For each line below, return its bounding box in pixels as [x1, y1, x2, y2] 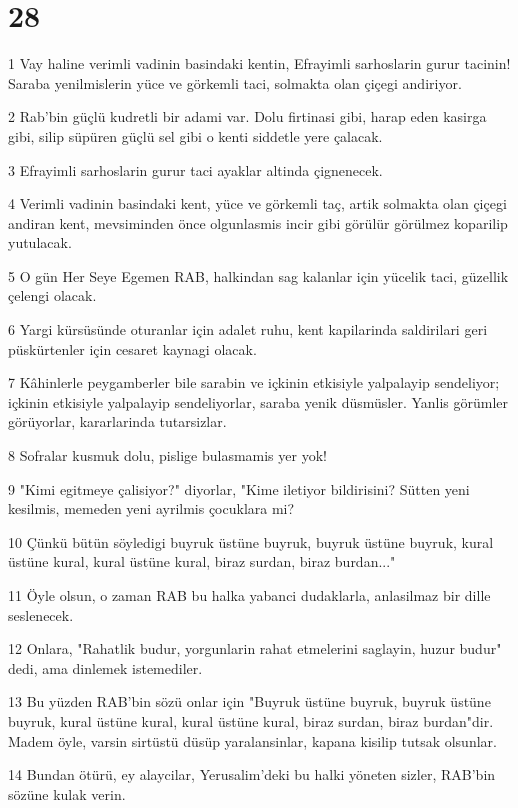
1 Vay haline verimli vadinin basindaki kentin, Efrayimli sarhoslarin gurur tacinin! [8, 53, 511, 74]
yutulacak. [8, 232, 72, 253]
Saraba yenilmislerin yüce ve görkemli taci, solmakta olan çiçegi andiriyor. [8, 72, 462, 93]
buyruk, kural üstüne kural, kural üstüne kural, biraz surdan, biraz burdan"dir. [8, 710, 494, 731]
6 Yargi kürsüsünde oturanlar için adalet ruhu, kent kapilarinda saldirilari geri [8, 319, 488, 340]
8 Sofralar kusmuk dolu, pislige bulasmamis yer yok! [8, 445, 327, 466]
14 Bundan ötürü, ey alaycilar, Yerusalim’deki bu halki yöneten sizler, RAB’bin [8, 764, 496, 785]
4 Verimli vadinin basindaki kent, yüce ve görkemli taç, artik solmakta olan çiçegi [8, 193, 507, 214]
